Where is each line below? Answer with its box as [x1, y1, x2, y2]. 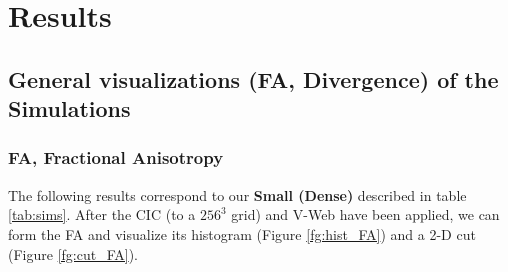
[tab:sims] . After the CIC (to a [8, 204, 196, 225]
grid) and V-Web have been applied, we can [231, 204, 500, 225]
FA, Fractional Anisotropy [8, 145, 224, 170]
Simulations [8, 93, 131, 124]
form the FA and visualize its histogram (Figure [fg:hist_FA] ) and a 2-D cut [8, 223, 476, 244]
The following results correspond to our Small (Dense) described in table [8, 184, 467, 205]
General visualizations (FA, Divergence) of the [8, 63, 499, 94]
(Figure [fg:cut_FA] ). [8, 243, 138, 264]
